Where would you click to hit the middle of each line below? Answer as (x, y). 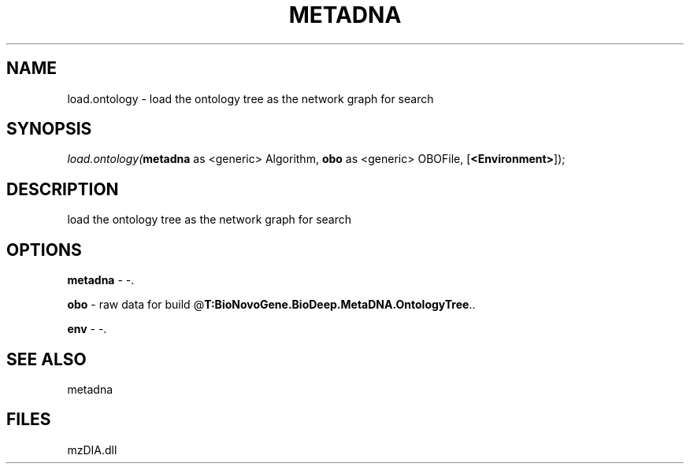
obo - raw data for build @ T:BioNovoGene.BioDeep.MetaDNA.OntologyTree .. (271, 305)
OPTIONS (44, 250)
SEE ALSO (46, 359)
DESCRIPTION (63, 189)
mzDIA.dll (92, 450)
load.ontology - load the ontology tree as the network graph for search (250, 98)
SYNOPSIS (49, 129)
